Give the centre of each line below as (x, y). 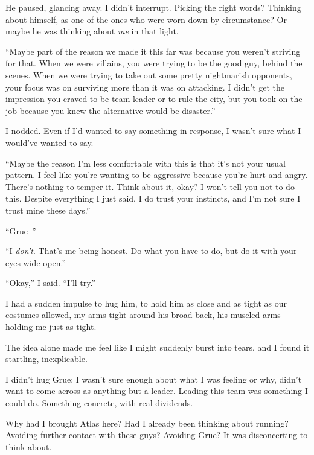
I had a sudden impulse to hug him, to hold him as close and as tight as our (146, 303)
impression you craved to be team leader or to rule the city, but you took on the (154, 99)
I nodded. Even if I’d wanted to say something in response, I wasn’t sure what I (153, 131)
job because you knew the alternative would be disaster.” (111, 110)
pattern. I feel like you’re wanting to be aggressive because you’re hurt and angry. (157, 175)
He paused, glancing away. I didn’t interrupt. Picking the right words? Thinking (153, 7)
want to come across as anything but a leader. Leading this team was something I (157, 391)
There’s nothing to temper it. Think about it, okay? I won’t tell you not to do (150, 186)
